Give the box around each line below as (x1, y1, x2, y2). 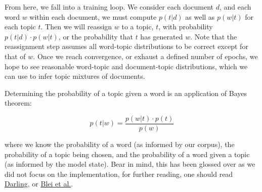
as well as (185, 11, 215, 22)
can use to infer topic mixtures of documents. (5, 71, 145, 81)
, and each (219, 2, 251, 12)
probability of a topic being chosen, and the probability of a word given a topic (5, 149, 250, 159)
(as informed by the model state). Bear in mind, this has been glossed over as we (5, 159, 255, 169)
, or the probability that (58, 31, 133, 41)
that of (5, 51, 26, 61)
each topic (5, 21, 36, 32)
